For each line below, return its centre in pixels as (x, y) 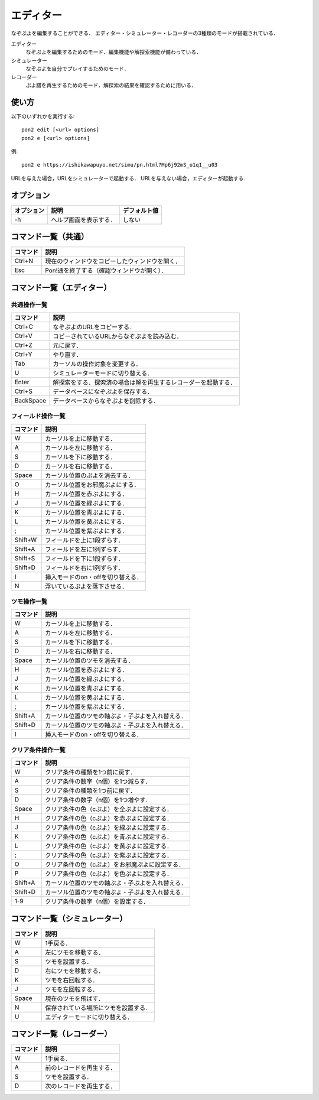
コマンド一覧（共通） (50, 237)
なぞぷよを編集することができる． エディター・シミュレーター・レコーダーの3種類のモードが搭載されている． (145, 33)
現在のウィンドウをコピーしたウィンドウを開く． (113, 261)
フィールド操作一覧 (38, 416)
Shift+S (25, 558)
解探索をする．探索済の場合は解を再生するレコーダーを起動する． (144, 382)
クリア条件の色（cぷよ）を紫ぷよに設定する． (109, 855)
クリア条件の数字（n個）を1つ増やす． (98, 800)
